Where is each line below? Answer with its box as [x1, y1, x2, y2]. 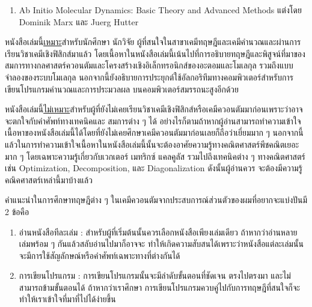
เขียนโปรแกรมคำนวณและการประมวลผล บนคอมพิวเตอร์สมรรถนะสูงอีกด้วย [5, 82, 239, 95]
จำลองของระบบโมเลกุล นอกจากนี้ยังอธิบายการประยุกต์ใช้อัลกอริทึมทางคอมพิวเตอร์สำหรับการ [5, 70, 293, 83]
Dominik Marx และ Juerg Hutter [19, 15, 139, 28]
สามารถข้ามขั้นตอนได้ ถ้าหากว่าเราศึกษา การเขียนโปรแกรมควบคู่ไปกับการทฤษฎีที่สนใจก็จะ [19, 281, 301, 293]
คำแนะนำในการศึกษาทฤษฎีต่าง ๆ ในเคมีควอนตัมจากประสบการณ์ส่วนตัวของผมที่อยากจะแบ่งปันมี [5, 193, 308, 206]
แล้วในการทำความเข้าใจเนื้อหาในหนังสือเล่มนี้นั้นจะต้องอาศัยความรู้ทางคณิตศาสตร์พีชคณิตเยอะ [5, 138, 299, 150]
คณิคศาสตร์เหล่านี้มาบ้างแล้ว [5, 173, 93, 186]
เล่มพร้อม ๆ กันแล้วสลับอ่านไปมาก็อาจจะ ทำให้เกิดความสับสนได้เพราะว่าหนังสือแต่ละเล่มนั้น [19, 237, 304, 250]
